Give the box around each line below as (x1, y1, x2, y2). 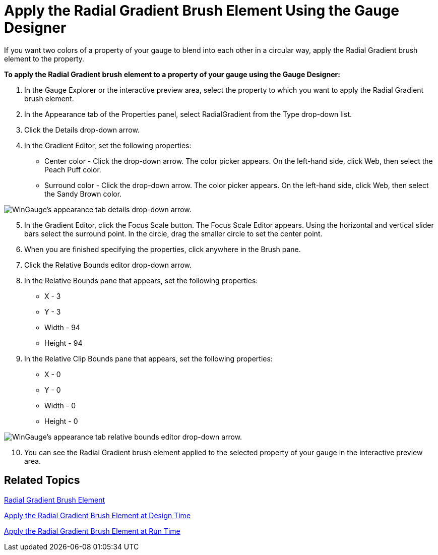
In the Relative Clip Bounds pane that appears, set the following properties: (24, 354, 273, 363)
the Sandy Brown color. (44, 189, 122, 198)
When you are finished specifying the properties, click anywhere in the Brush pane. (24, 244, 301, 254)
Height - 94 (44, 338, 83, 347)
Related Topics (4, 474, 80, 487)
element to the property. (4, 54, 85, 63)
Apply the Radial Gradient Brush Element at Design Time (4, 511, 191, 520)
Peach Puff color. (44, 165, 101, 174)
